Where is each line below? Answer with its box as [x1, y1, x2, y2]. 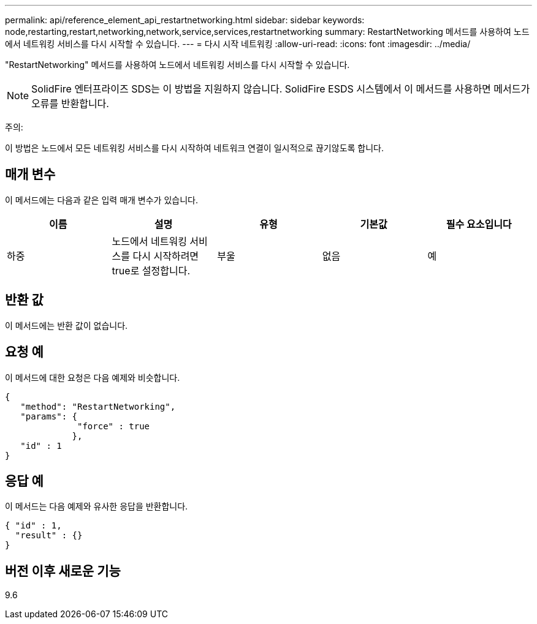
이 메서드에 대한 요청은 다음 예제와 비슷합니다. [5, 372, 180, 383]
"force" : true [77, 421, 150, 431]
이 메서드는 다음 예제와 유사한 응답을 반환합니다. [5, 501, 188, 512]
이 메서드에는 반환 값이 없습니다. [5, 320, 128, 331]
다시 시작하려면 [132, 249, 199, 262]
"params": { [20, 411, 78, 421]
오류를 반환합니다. [31, 97, 109, 110]
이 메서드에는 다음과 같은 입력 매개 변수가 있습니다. [5, 194, 198, 205]
